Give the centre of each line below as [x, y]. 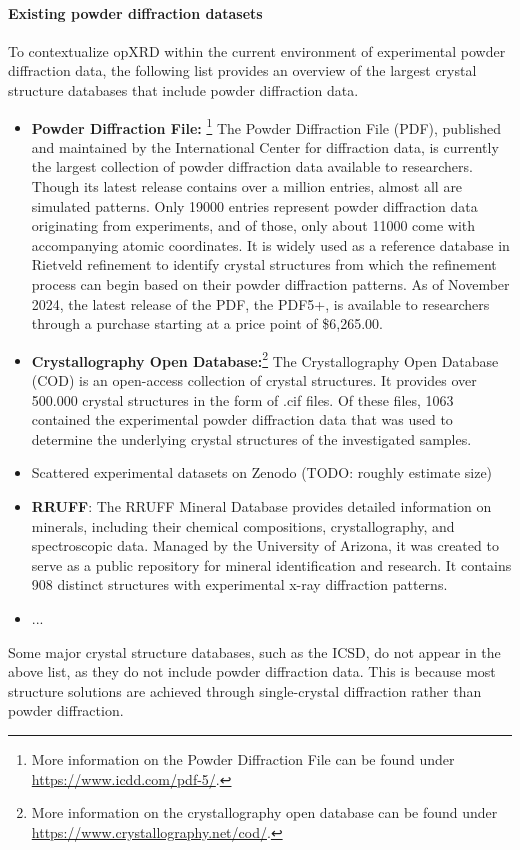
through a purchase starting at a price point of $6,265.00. [207, 323]
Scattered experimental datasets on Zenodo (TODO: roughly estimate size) [262, 472]
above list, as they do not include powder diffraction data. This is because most [252, 671]
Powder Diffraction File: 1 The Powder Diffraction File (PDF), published [266, 126]
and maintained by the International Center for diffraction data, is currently [265, 146]
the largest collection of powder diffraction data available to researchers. [252, 166]
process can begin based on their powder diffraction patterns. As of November [270, 283]
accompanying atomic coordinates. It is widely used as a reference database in [270, 244]
